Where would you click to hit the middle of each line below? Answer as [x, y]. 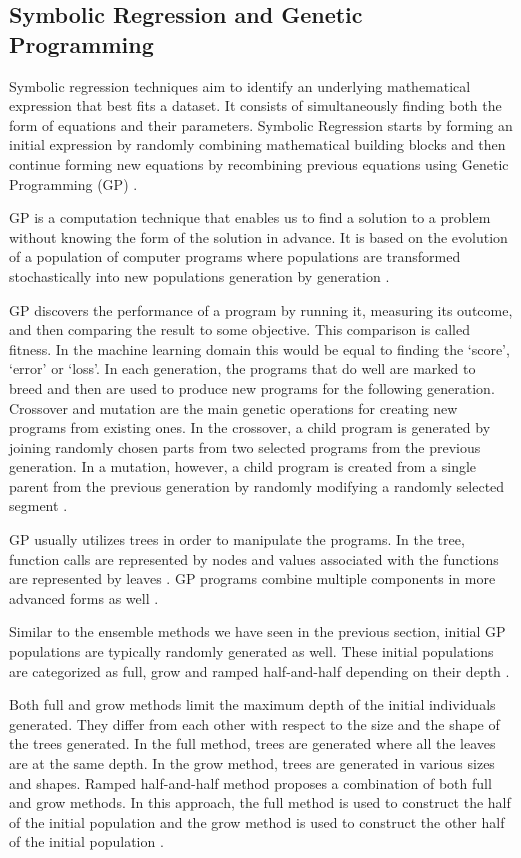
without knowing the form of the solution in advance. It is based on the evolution [258, 236]
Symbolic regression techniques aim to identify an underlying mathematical [240, 85]
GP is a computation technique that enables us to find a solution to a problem [250, 217]
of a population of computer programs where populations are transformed [235, 256]
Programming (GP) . [73, 183]
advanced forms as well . [84, 597]
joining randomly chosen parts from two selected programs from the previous [245, 446]
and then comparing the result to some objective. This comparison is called [239, 329]
